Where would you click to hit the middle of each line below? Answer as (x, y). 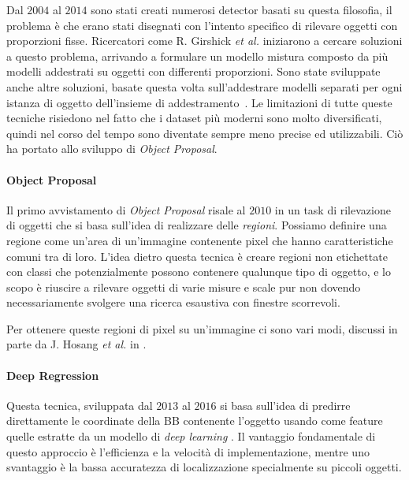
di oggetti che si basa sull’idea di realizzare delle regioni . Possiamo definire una (197, 225)
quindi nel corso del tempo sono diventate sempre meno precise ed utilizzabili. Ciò (205, 133)
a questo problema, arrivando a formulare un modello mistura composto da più (197, 56)
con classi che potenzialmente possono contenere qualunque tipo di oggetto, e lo (199, 272)
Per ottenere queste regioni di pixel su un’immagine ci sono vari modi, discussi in (202, 328)
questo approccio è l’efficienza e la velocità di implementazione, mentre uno (188, 451)
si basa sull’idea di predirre (285, 405)
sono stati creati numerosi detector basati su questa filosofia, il (242, 9)
